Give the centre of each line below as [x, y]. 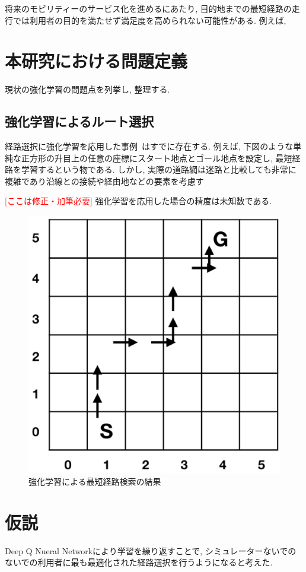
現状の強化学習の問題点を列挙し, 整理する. [87, 89]
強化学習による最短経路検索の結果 [95, 481]
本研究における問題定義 [96, 61]
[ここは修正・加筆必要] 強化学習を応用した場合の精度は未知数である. [138, 201]
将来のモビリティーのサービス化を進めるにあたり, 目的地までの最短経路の [148, 8]
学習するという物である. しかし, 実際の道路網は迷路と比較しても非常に [159, 169]
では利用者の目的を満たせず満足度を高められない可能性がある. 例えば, [149, 20]
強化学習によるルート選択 [79, 121]
